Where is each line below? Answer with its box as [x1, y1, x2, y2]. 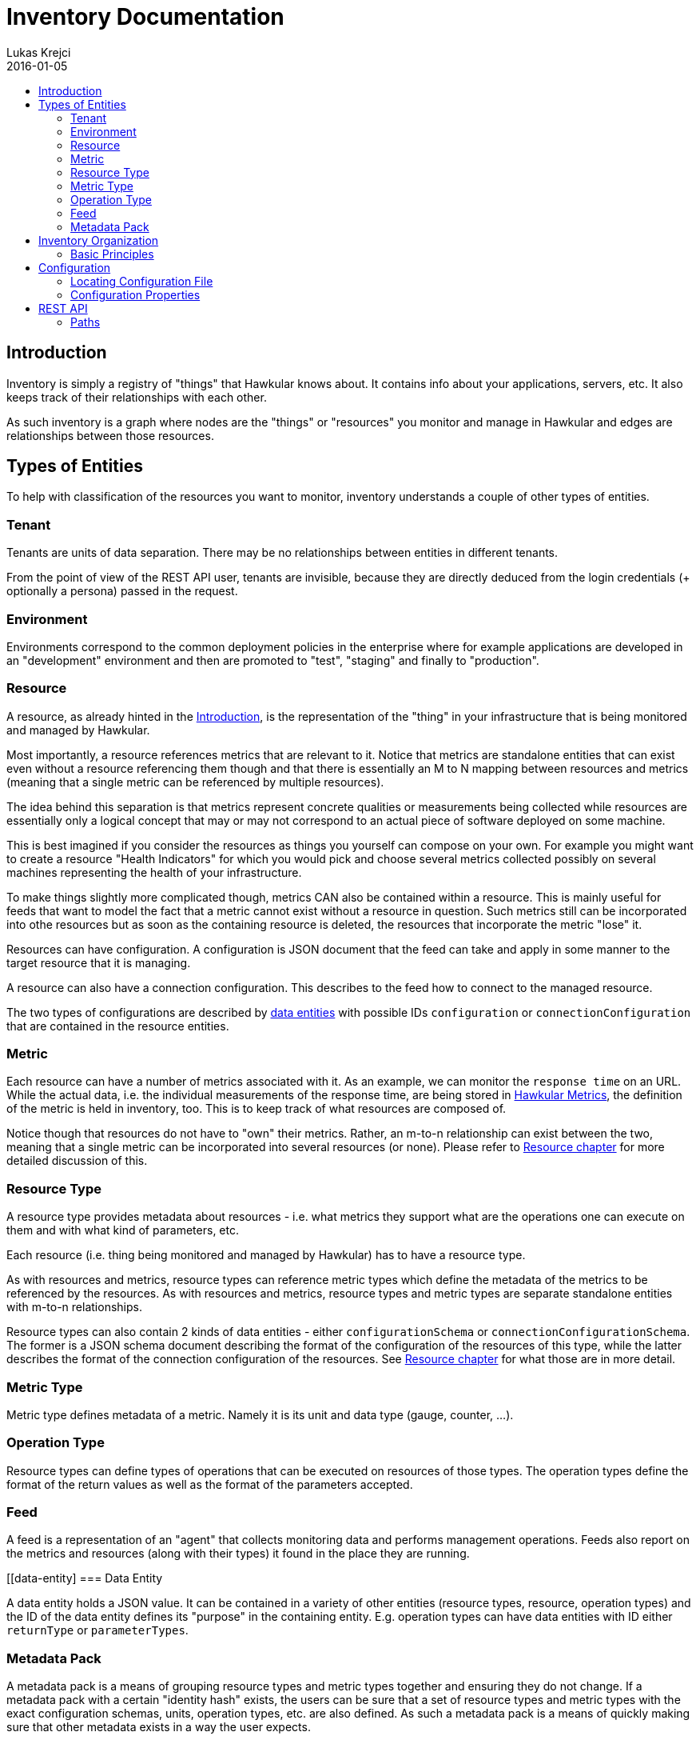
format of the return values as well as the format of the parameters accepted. [6, 1477, 413, 1491]
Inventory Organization [38, 233, 159, 247]
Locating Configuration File [70, 274, 213, 288]
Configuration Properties [70, 287, 201, 302]
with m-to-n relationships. [6, 1300, 142, 1314]
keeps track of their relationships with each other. [6, 390, 267, 404]
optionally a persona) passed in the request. [6, 584, 238, 598]
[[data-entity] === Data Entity [6, 1571, 163, 1586]
